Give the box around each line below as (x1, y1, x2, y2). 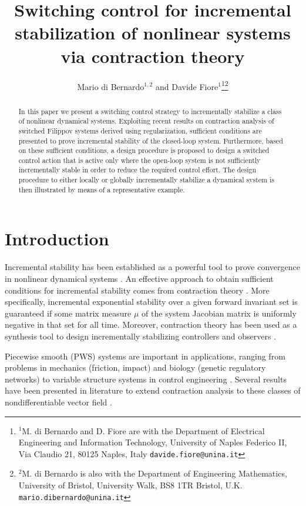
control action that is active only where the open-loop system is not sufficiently (18, 155, 261, 165)
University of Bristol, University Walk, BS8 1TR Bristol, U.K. (18, 478, 243, 491)
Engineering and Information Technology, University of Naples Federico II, (18, 436, 287, 448)
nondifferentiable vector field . (5, 395, 112, 408)
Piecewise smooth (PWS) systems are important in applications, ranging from (5, 349, 285, 362)
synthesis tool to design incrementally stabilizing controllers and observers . (5, 329, 277, 342)
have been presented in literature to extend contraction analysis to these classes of (5, 384, 301, 397)
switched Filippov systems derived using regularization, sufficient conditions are (18, 125, 262, 135)
